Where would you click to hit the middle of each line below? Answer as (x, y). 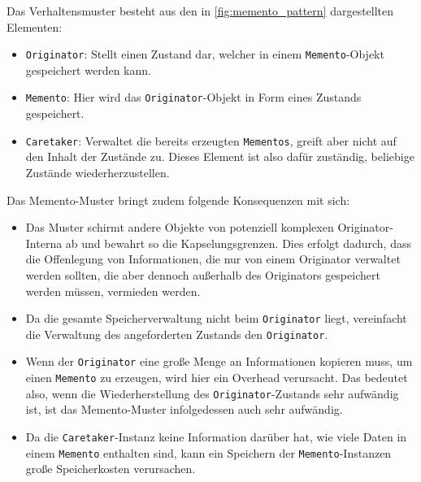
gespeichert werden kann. (88, 69)
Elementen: (35, 26)
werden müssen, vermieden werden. (113, 291)
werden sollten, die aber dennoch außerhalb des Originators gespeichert (203, 274)
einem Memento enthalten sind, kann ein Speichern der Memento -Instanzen (208, 452)
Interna (44, 243)
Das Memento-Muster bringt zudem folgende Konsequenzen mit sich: (178, 200)
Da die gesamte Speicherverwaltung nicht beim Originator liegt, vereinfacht (216, 318)
